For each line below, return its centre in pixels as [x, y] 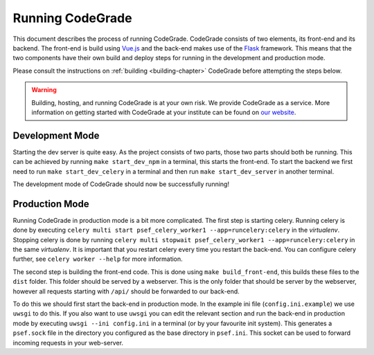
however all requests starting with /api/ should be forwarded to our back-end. [126, 291]
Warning [44, 90]
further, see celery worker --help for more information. [98, 259]
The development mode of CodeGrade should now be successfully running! [121, 184]
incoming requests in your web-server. [68, 343]
